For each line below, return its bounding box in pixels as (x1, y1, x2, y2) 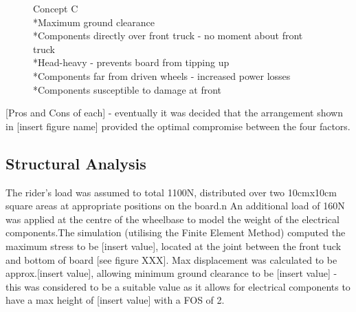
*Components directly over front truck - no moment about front (33, 28, 303, 43)
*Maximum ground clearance (33, 14, 155, 29)
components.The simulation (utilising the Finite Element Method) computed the (5, 225, 346, 240)
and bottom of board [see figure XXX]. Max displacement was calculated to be (5, 252, 337, 267)
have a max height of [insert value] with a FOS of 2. (5, 293, 225, 307)
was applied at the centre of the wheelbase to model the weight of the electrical (5, 211, 340, 226)
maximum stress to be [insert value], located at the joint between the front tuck (5, 238, 342, 253)
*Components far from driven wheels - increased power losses (33, 68, 291, 83)
